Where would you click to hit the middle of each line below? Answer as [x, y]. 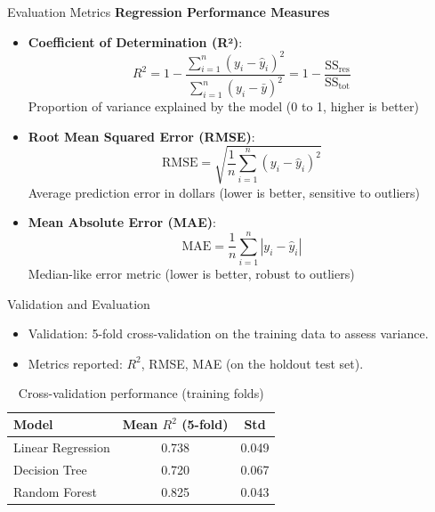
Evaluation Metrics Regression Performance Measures [169, 12]
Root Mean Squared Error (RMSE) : [141, 136]
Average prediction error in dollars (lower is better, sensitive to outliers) [224, 192]
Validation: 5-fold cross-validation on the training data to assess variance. [228, 333]
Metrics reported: [75, 363]
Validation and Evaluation [79, 303]
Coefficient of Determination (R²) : [135, 41]
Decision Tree [50, 469]
